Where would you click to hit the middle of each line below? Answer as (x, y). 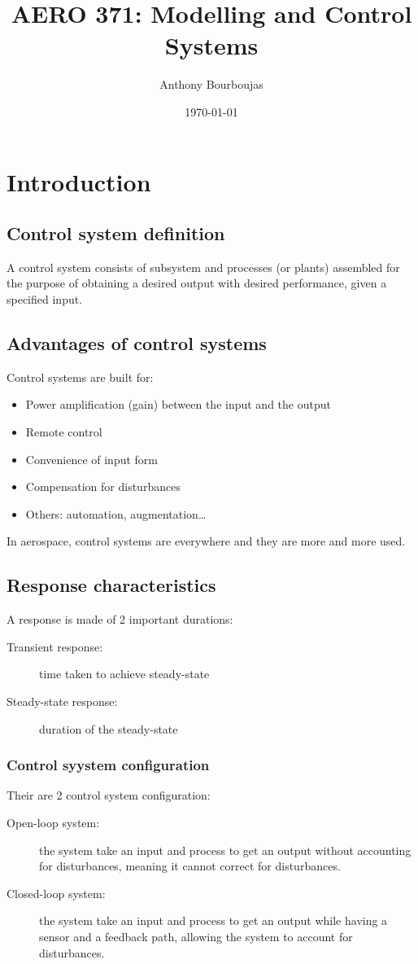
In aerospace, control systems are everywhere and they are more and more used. (206, 541)
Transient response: (55, 646)
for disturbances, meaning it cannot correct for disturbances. (190, 866)
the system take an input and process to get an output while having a (213, 920)
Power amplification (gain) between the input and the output (178, 404)
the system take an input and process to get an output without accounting (225, 850)
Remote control (64, 432)
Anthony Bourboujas (211, 84)
